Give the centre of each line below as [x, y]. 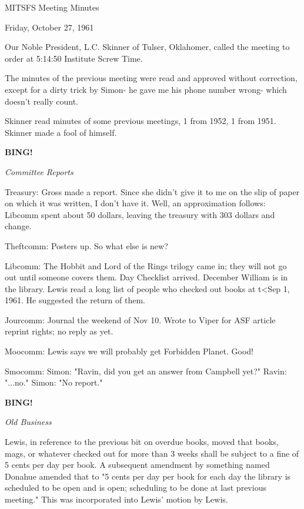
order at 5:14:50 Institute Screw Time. [74, 58]
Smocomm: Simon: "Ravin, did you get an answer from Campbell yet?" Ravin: [146, 371]
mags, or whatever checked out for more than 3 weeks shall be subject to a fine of [152, 453]
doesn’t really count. [41, 101]
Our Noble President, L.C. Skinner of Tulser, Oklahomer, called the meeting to [147, 47]
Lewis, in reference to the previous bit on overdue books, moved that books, [142, 442]
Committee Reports [39, 171]
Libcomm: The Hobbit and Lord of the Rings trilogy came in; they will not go [146, 265]
